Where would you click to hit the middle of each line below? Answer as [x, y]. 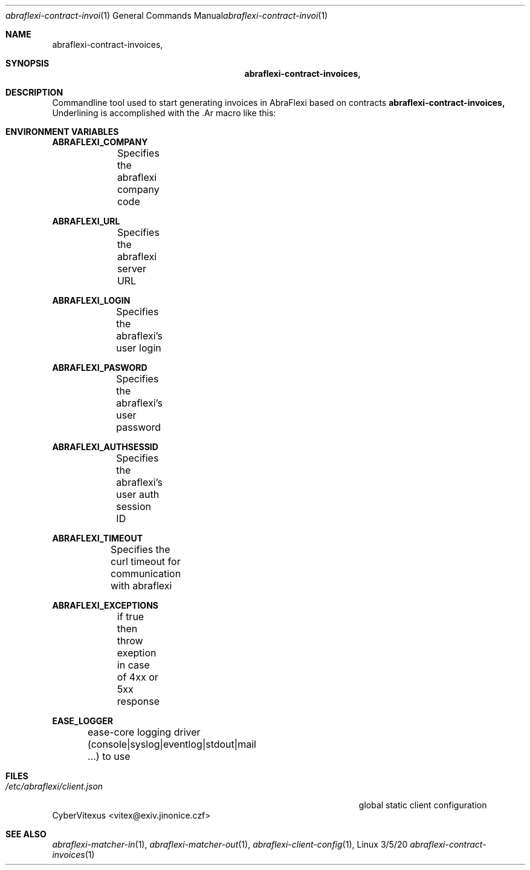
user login [139, 348]
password [139, 427]
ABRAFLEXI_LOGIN [91, 300]
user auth [138, 494]
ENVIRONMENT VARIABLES [62, 132]
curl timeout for [146, 561]
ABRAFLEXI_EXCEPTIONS [105, 605]
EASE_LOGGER [82, 721]
